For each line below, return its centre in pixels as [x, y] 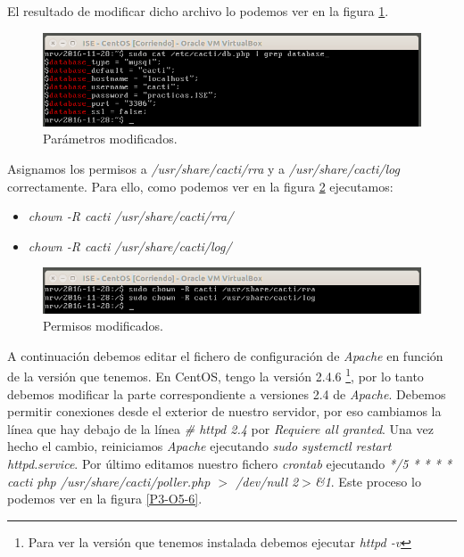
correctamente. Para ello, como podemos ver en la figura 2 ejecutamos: [200, 186]
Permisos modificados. [104, 326]
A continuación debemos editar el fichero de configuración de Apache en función [225, 355]
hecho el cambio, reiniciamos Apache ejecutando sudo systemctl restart [199, 446]
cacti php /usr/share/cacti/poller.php [109, 481]
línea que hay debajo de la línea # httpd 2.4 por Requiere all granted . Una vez [220, 428]
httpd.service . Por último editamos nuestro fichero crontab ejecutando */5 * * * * [230, 464]
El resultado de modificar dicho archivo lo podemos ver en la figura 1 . [198, 11]
